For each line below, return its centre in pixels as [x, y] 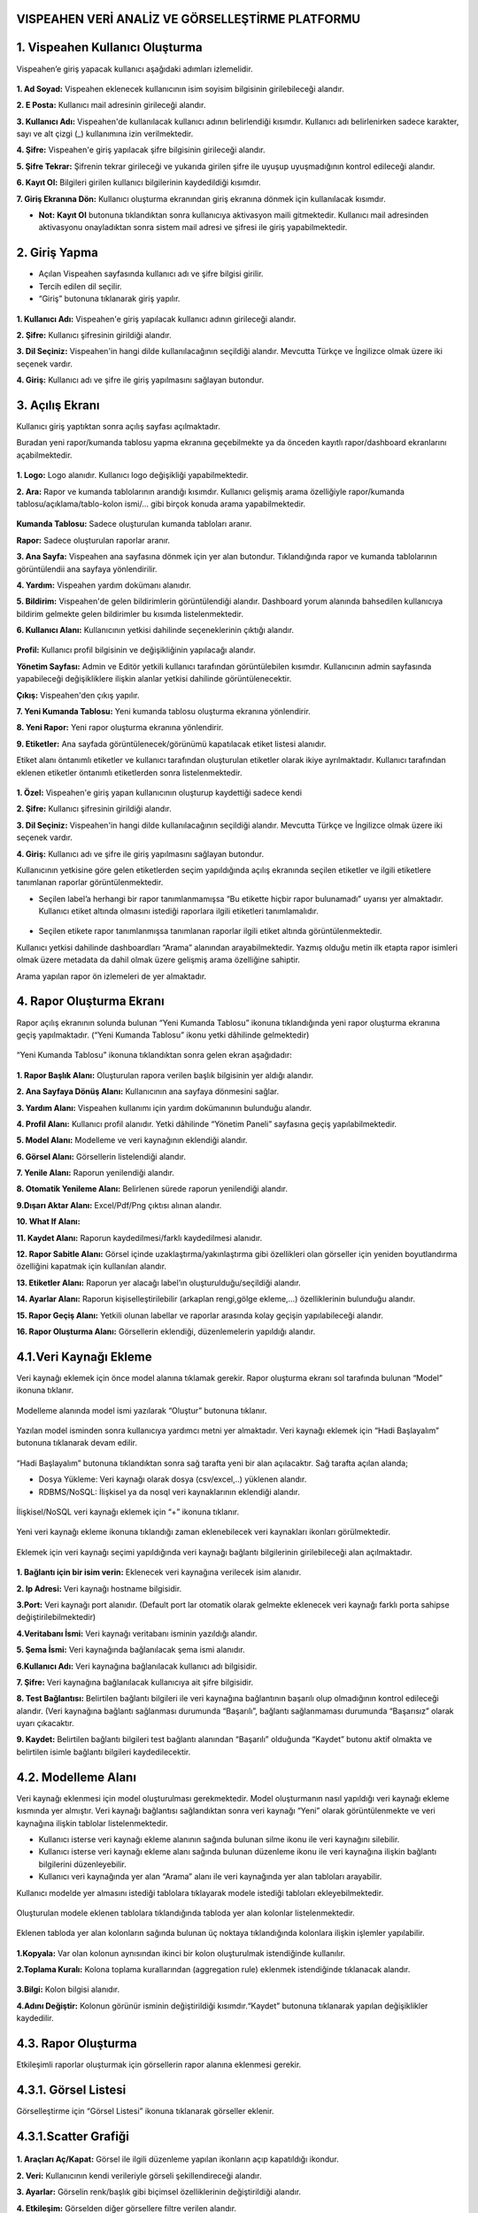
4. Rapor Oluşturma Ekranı [91, 1002]
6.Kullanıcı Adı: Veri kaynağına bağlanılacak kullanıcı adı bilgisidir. [137, 1666]
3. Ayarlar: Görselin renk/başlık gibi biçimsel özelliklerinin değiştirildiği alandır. [158, 2192]
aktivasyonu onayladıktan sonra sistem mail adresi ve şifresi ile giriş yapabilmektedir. [193, 227]
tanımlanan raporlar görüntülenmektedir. [90, 883]
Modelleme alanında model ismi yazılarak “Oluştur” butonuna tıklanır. [142, 1410]
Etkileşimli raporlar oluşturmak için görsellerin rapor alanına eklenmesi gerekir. [159, 2065]
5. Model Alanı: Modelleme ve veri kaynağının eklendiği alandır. [132, 1140]
